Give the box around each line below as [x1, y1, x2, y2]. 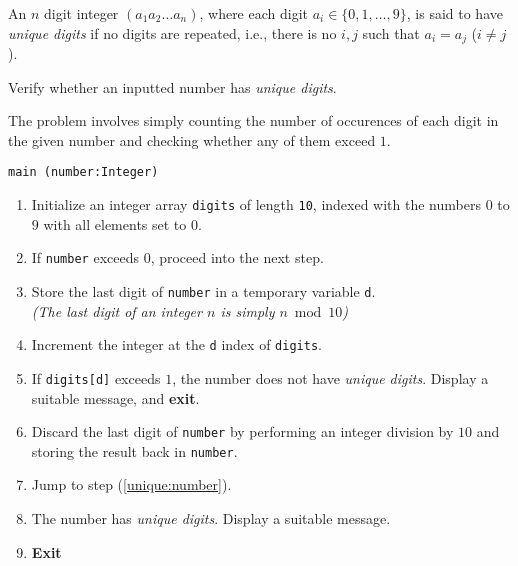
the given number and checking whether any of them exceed [8, 129, 376, 150]
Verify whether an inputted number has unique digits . [8, 76, 337, 97]
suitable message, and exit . [31, 387, 200, 408]
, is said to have [406, 3, 503, 23]
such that [362, 22, 420, 43]
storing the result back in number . [31, 440, 238, 461]
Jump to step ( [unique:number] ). [31, 474, 232, 495]
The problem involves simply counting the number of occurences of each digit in [8, 110, 499, 131]
